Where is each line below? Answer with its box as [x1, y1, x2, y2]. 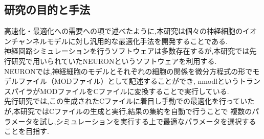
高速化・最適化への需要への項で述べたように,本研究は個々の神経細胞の [4, 26, 243, 36]
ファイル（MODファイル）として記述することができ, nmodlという [18, 76, 239, 86]
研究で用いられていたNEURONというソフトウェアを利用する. [11, 55, 217, 66]
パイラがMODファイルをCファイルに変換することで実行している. [11, 85, 229, 96]
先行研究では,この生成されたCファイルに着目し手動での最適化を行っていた [4, 96, 255, 106]
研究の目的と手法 [4, 2, 90, 17]
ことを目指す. [4, 126, 49, 136]
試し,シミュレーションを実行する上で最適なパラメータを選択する [39, 115, 256, 126]
